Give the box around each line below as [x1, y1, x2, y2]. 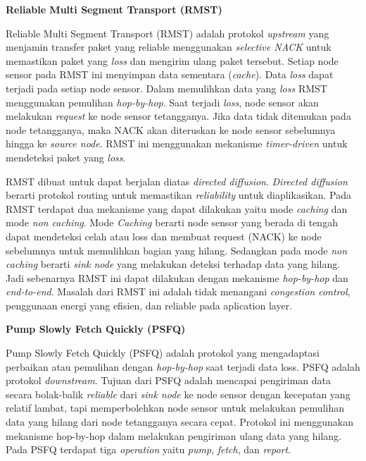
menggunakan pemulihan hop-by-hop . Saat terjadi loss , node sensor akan [6, 94, 319, 109]
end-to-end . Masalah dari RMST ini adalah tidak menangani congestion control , [6, 284, 351, 299]
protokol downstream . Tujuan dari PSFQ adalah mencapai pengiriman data [6, 373, 332, 388]
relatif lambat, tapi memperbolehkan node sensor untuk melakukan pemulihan [6, 400, 344, 415]
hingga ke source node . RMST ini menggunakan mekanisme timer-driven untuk [6, 136, 348, 151]
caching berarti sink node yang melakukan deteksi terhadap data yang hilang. [6, 257, 341, 271]
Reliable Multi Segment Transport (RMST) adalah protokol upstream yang [6, 25, 329, 40]
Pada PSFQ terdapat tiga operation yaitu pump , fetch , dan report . [6, 442, 291, 457]
